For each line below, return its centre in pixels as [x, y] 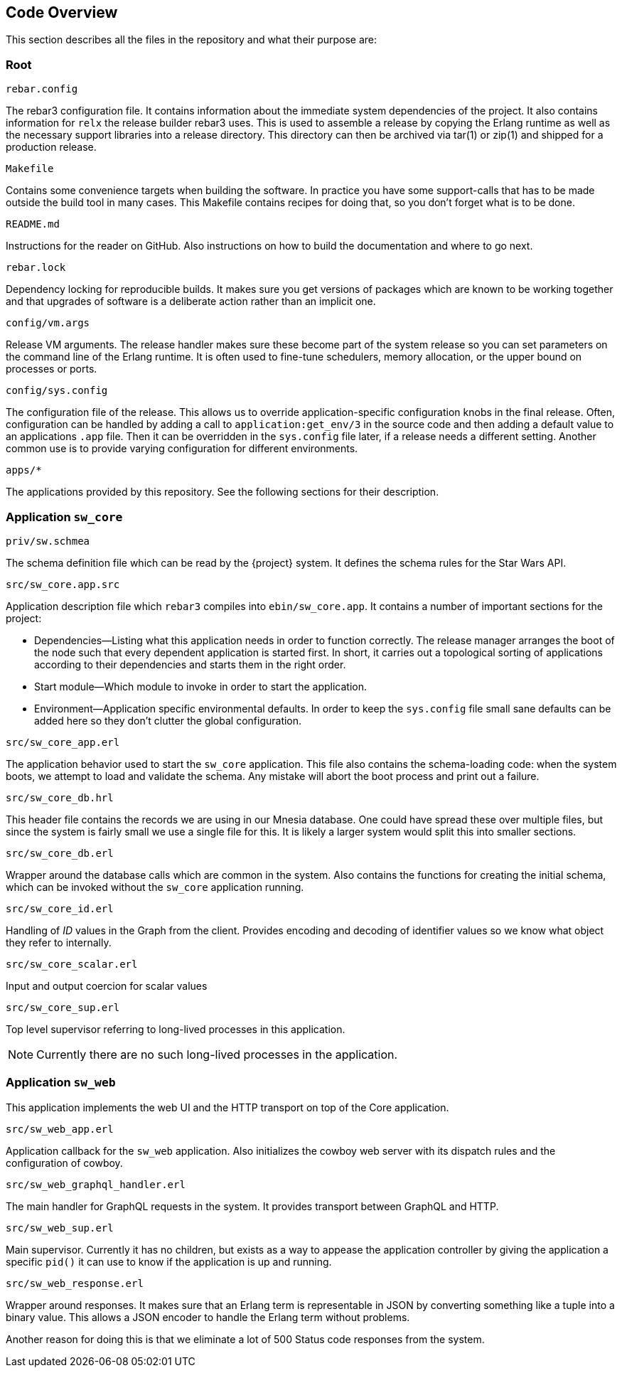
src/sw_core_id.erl [60, 908]
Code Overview [62, 12]
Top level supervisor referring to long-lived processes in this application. [176, 1029]
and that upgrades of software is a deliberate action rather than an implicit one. [191, 301]
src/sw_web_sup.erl [60, 1228]
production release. [51, 147]
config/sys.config [57, 391]
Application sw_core [64, 517]
